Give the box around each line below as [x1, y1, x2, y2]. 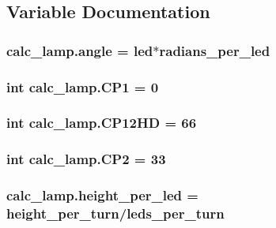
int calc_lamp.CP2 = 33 [6, 149, 166, 169]
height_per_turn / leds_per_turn [6, 204, 225, 222]
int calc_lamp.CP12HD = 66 [6, 113, 197, 133]
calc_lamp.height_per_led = [6, 185, 198, 205]
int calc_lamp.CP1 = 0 [6, 77, 159, 96]
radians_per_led [159, 40, 270, 60]
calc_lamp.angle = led [6, 40, 153, 60]
